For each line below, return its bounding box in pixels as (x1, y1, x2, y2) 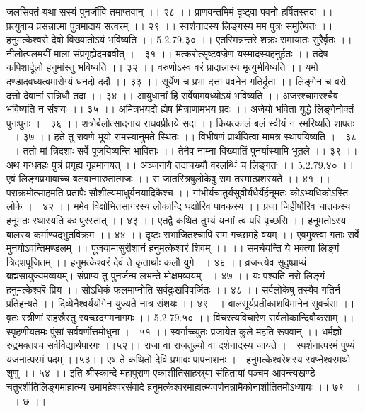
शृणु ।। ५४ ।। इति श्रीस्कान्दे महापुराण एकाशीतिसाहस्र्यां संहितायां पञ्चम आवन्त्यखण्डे (6, 365, 315, 380)
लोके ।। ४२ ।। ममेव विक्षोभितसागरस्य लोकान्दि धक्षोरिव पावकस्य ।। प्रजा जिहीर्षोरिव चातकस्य (6, 199, 351, 213)
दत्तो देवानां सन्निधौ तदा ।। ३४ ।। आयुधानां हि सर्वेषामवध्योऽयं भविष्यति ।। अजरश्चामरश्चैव (6, 87, 338, 102)
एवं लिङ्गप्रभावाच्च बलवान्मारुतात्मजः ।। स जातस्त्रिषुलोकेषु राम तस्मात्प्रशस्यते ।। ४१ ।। (6, 171, 330, 186)
